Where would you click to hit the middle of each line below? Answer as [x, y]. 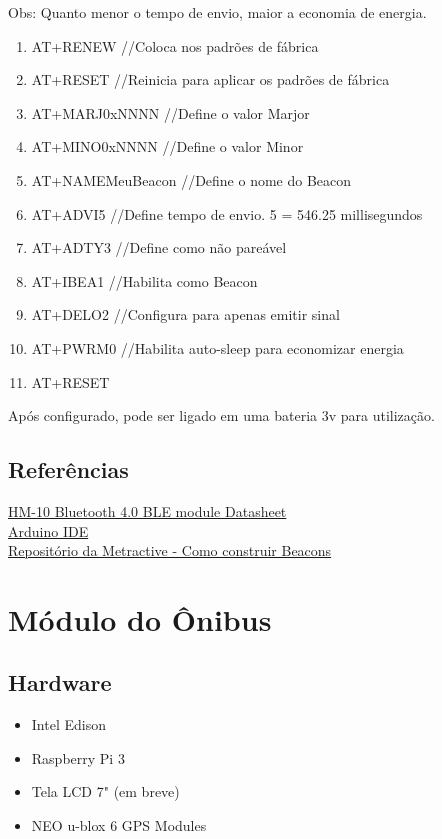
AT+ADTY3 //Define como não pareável [159, 247]
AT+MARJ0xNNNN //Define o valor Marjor [170, 112]
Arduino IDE [48, 530]
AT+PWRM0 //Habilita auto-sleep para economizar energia [217, 347]
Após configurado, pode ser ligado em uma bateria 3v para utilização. [221, 415]
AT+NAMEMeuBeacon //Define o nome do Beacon [191, 179]
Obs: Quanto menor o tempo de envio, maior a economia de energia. [217, 12]
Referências [68, 469]
